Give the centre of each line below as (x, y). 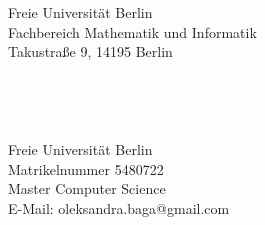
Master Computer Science (87, 188)
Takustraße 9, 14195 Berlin (90, 51)
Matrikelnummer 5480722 (86, 168)
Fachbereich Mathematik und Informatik (132, 31)
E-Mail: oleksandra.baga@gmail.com (119, 207)
